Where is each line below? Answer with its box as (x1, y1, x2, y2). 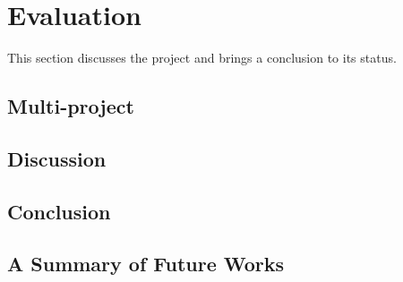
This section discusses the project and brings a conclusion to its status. (7, 48, 397, 67)
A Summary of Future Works (7, 250, 285, 278)
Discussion (7, 144, 107, 172)
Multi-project (7, 92, 134, 120)
